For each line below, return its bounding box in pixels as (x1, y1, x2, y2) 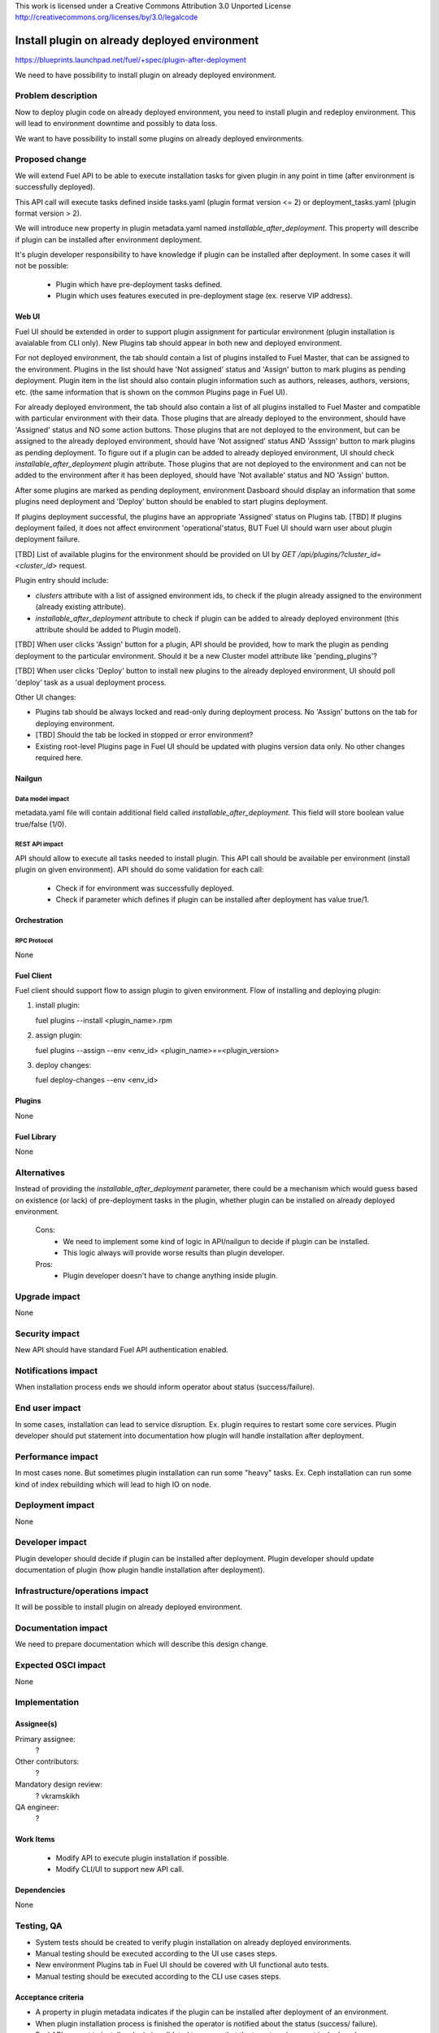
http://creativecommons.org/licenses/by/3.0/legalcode (15, 12, 198, 22)
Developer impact (15, 1537, 87, 1548)
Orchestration (15, 916, 64, 925)
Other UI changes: (15, 692, 76, 702)
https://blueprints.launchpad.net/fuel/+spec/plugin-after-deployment (15, 55, 247, 65)
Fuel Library (15, 1131, 57, 1142)
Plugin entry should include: (15, 576, 109, 586)
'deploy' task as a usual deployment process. (15, 677, 167, 687)
